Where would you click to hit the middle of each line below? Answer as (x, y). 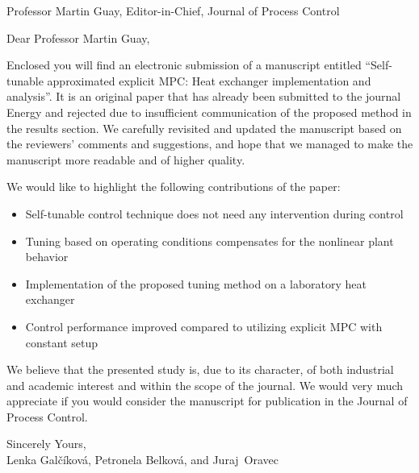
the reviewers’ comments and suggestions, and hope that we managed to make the (210, 144)
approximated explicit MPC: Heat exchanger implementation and (209, 80)
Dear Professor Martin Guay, (78, 37)
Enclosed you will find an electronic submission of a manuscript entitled (184, 65)
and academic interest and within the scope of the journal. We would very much (205, 385)
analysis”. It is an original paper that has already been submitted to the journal (204, 96)
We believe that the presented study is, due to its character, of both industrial (200, 369)
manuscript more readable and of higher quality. (126, 159)
